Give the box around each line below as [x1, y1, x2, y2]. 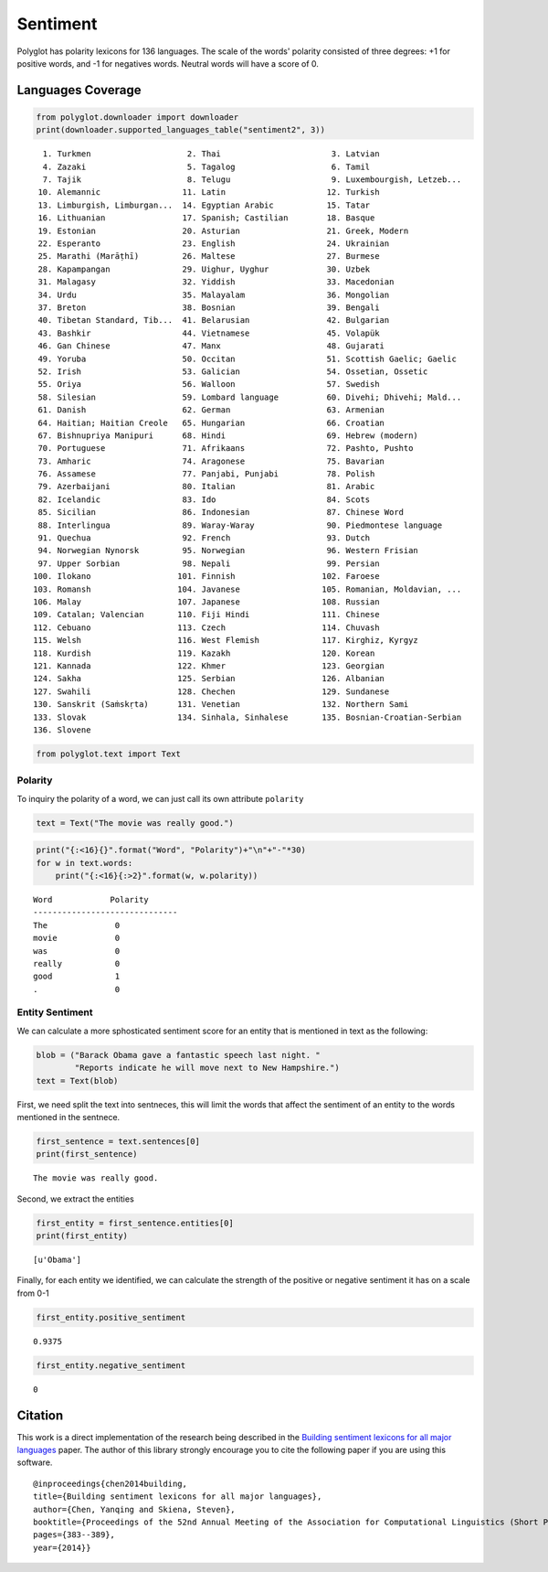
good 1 [33, 971, 121, 982]
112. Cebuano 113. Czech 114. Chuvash [33, 622, 380, 633]
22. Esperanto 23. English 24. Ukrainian [37, 239, 390, 249]
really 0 [33, 958, 121, 968]
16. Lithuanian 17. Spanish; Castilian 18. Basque [37, 213, 375, 223]
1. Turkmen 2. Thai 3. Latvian [42, 149, 380, 159]
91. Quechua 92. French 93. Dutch [37, 533, 371, 543]
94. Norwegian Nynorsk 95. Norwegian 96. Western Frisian [37, 545, 419, 556]
